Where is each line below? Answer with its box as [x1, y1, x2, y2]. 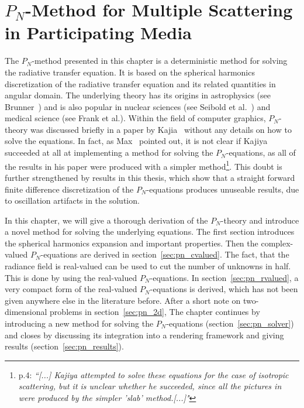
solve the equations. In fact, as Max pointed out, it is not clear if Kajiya [5, 135, 268, 147]
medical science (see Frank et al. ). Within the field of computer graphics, [5, 112, 266, 124]
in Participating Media [5, 20, 192, 44]
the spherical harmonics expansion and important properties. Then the [5, 236, 258, 249]
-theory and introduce [220, 214, 299, 226]
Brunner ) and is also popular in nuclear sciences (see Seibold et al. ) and [5, 100, 271, 112]
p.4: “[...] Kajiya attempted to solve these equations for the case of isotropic [18, 368, 289, 380]
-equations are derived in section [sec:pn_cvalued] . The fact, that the [40, 248, 289, 260]
